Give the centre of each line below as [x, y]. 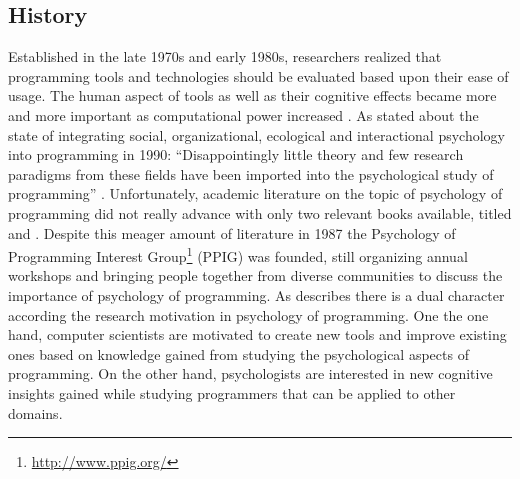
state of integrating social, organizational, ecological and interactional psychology [256, 134]
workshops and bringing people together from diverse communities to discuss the [255, 275]
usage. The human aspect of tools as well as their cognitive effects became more [252, 95]
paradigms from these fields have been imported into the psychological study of [251, 173]
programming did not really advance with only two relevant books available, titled [260, 212]
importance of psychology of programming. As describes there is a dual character [256, 294]
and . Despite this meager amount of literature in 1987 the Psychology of [232, 232]
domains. [35, 412]
